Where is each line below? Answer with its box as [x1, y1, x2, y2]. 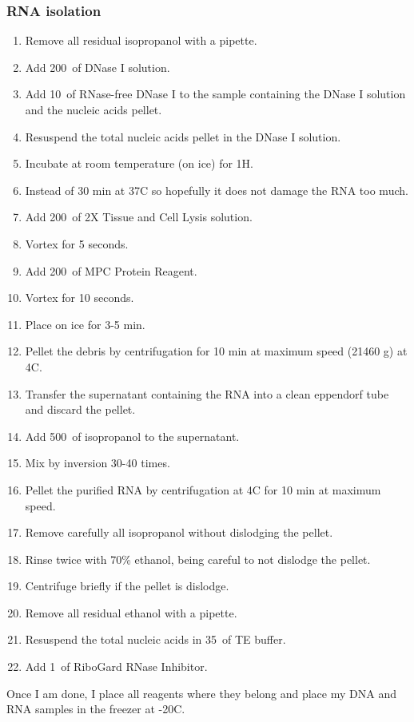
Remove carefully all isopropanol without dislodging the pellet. [25, 524, 333, 541]
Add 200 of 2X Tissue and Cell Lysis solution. [25, 208, 253, 225]
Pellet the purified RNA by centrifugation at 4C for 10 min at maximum [25, 481, 381, 498]
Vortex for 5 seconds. [25, 235, 129, 252]
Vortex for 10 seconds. [25, 289, 134, 306]
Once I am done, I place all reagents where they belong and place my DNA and [6, 684, 396, 701]
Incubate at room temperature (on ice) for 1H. [25, 155, 254, 172]
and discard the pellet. [25, 401, 136, 418]
